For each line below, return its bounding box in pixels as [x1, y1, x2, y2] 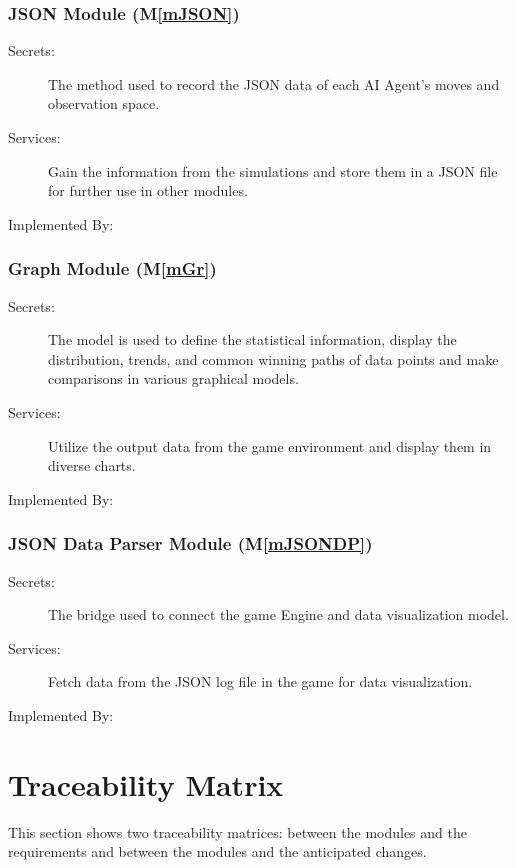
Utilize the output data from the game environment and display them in [48, 435, 492, 456]
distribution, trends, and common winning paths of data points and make [48, 348, 499, 369]
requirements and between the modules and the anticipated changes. [8, 841, 427, 862]
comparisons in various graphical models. [48, 368, 299, 389]
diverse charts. [48, 455, 136, 476]
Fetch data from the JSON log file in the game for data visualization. [48, 671, 473, 692]
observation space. [48, 93, 160, 114]
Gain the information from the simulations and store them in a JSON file [48, 160, 498, 181]
